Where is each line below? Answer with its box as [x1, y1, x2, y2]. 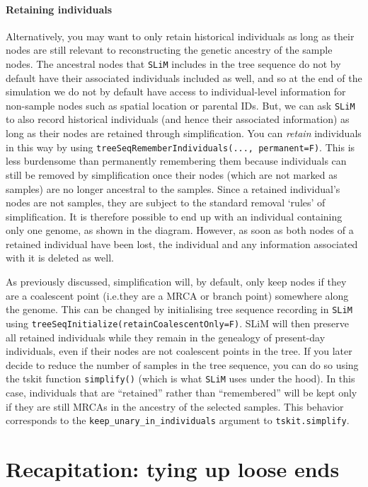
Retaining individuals [6, 1, 113, 16]
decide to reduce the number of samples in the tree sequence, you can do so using [6, 357, 359, 372]
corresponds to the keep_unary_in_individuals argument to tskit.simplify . [6, 413, 350, 428]
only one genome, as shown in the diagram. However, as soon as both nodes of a [6, 223, 354, 237]
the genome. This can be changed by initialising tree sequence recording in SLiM [6, 302, 352, 317]
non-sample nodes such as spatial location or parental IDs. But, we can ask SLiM [6, 98, 355, 112]
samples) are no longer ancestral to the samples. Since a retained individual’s [6, 181, 340, 196]
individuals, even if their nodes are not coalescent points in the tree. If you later [6, 344, 352, 358]
